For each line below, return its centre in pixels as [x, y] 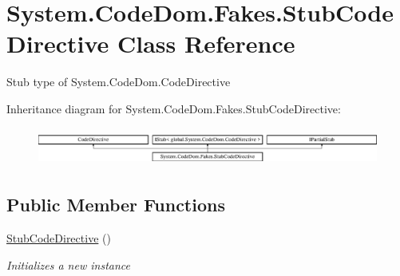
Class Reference [206, 43]
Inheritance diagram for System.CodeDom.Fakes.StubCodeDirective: [174, 108]
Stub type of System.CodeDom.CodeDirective [119, 82]
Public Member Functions [116, 205]
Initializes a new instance [68, 264]
